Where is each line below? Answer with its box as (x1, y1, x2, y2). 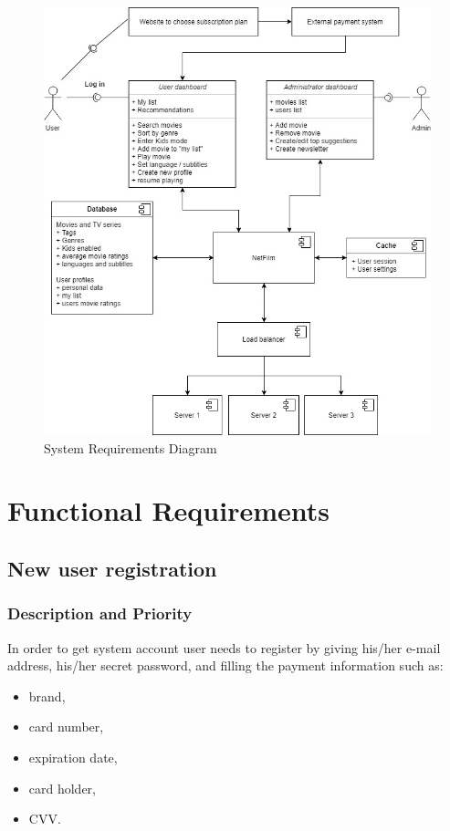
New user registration (7, 554, 217, 582)
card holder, (28, 778, 97, 797)
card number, (28, 717, 104, 736)
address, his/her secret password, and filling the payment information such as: (7, 656, 444, 675)
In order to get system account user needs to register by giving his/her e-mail (7, 638, 441, 657)
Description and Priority (7, 602, 193, 625)
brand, (28, 686, 66, 705)
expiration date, (28, 747, 118, 766)
